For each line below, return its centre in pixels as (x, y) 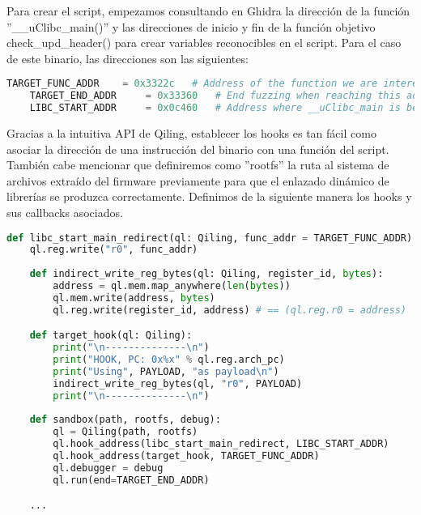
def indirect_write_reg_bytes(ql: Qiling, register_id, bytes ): (206, 274)
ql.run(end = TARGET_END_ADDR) (131, 480)
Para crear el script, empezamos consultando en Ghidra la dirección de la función (208, 11)
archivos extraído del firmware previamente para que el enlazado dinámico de (198, 180)
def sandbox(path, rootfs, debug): (125, 420)
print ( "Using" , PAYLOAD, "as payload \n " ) (166, 371)
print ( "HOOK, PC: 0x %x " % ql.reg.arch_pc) (169, 360)
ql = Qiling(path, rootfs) (125, 432)
